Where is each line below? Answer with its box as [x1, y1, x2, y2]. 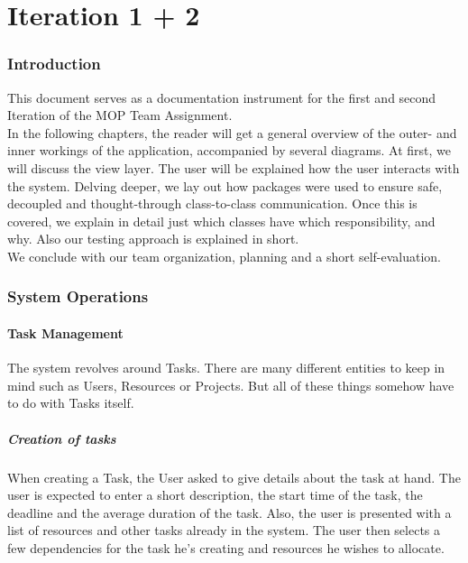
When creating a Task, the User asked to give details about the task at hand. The [7, 467, 461, 486]
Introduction [7, 52, 101, 75]
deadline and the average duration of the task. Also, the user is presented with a [7, 503, 452, 521]
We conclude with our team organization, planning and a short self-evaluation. [7, 246, 441, 265]
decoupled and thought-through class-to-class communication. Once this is [7, 194, 418, 213]
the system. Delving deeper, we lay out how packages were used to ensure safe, [7, 176, 443, 195]
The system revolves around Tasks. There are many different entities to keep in [7, 358, 445, 377]
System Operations [7, 285, 149, 308]
